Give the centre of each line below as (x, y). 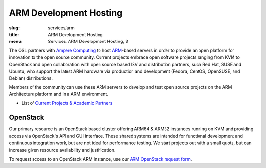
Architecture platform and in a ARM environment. (59, 94)
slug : (14, 28)
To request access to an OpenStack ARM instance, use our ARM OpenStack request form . (100, 159)
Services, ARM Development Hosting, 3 (88, 42)
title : (14, 34)
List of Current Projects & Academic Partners (67, 103)
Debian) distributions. (31, 78)
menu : (16, 42)
